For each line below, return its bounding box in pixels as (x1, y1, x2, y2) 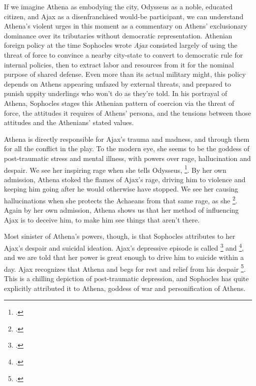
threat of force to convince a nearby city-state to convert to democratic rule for (4, 49, 243, 60)
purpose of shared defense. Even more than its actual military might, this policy (4, 69, 246, 79)
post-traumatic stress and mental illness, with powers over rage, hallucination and (4, 153, 251, 163)
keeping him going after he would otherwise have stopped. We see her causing (4, 184, 238, 194)
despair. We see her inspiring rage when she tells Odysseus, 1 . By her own (4, 163, 226, 175)
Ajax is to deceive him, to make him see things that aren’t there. (4, 214, 200, 225)
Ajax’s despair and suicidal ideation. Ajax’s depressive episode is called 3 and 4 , (4, 241, 244, 253)
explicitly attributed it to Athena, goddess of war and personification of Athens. (4, 283, 246, 293)
